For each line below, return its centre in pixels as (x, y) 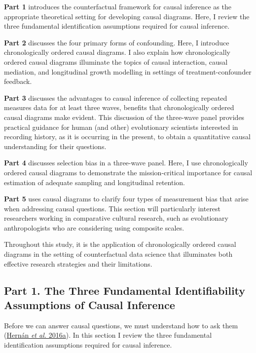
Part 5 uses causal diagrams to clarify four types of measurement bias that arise (126, 199)
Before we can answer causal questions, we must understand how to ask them (121, 325)
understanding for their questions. (55, 146)
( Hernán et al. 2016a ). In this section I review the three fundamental (108, 335)
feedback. (18, 81)
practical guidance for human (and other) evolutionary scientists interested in (121, 127)
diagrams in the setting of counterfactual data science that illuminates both (118, 254)
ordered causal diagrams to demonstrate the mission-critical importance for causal (128, 172)
